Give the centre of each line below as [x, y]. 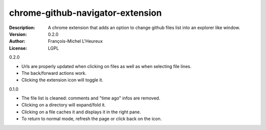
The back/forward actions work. [54, 73]
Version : [18, 34]
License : [18, 48]
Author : [17, 41]
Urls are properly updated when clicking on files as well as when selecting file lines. [106, 66]
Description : [22, 28]
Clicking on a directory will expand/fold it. [64, 105]
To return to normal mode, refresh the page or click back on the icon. [92, 119]
